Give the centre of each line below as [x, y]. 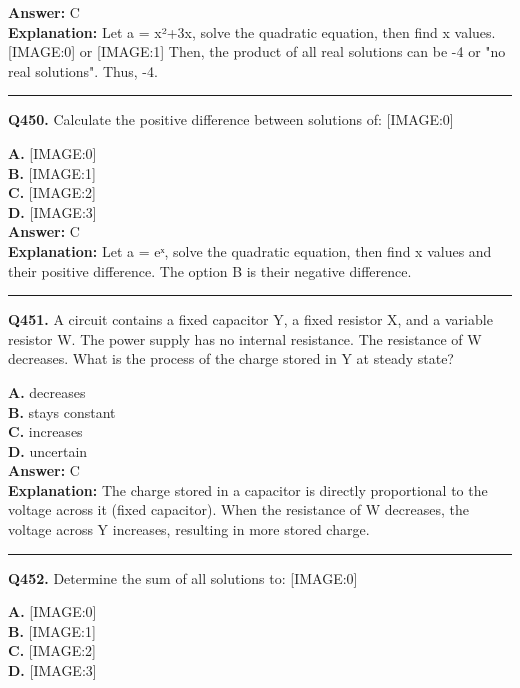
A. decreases [47, 391]
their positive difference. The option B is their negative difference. [210, 270]
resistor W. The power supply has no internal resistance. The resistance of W [245, 338]
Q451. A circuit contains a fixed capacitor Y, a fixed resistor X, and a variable [250, 319]
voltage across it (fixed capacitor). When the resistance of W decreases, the [239, 509]
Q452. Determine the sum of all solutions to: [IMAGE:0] [183, 577]
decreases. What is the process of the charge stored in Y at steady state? [231, 358]
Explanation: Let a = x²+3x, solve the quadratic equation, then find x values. [252, 31]
